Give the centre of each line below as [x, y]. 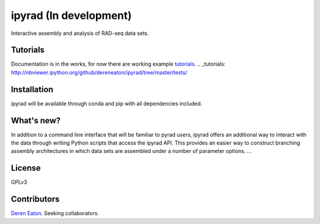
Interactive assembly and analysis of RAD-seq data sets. [80, 33]
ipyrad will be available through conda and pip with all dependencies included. [107, 103]
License [26, 168]
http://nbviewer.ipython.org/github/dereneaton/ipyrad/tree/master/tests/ [99, 72]
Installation [32, 89]
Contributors [35, 199]
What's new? [36, 121]
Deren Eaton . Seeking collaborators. [55, 213]
